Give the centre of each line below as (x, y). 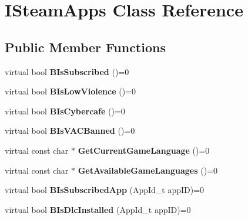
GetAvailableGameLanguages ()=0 (148, 170)
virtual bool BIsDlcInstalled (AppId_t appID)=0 (98, 209)
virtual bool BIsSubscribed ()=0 (67, 71)
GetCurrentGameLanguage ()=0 (144, 150)
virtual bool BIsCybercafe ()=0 (65, 111)
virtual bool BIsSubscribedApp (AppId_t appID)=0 (105, 190)
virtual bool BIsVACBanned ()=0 (70, 131)
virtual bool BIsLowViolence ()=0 (70, 91)
